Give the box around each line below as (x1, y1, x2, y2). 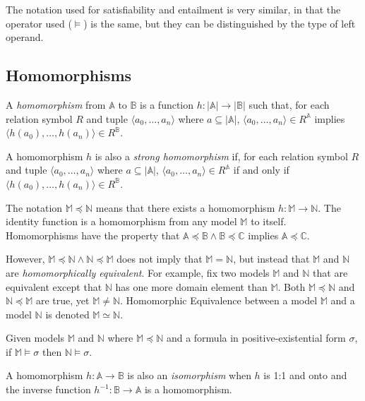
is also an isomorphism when (127, 368, 251, 383)
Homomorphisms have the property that (6, 227, 180, 242)
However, (6, 251, 45, 266)
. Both (277, 279, 306, 294)
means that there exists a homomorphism (95, 200, 275, 215)
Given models (6, 330, 65, 345)
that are (313, 265, 348, 280)
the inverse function (6, 382, 91, 397)
